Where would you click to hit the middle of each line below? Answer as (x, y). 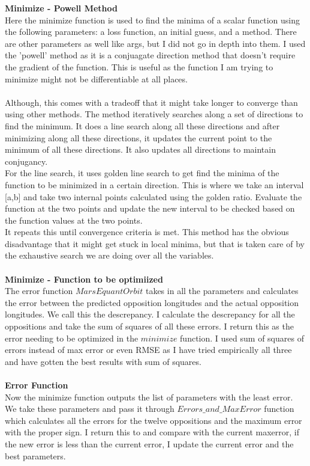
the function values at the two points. (74, 220)
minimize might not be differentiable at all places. (96, 78)
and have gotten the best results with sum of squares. (103, 361)
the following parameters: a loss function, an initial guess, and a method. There (151, 32)
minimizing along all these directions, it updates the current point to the (139, 137)
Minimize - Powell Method (61, 8)
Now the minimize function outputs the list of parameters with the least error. (149, 397)
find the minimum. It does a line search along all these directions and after (142, 125)
